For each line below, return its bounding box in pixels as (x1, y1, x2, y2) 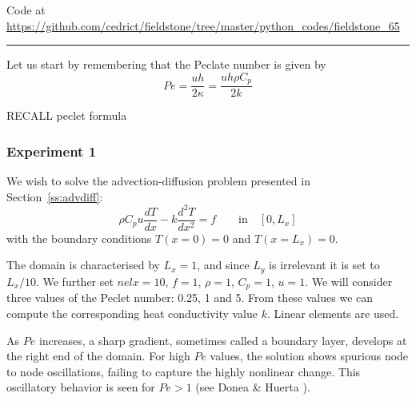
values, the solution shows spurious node (210, 347, 409, 364)
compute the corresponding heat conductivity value (6, 304, 258, 321)
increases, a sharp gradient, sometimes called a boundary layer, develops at (38, 332, 407, 348)
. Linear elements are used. (266, 304, 399, 321)
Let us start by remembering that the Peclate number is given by (6, 56, 326, 73)
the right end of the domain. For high (6, 347, 190, 364)
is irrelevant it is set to (269, 256, 380, 273)
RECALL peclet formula (6, 107, 127, 124)
